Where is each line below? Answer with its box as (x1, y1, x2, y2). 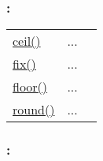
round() (13, 100, 55, 119)
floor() (13, 77, 48, 96)
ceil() (13, 32, 41, 51)
